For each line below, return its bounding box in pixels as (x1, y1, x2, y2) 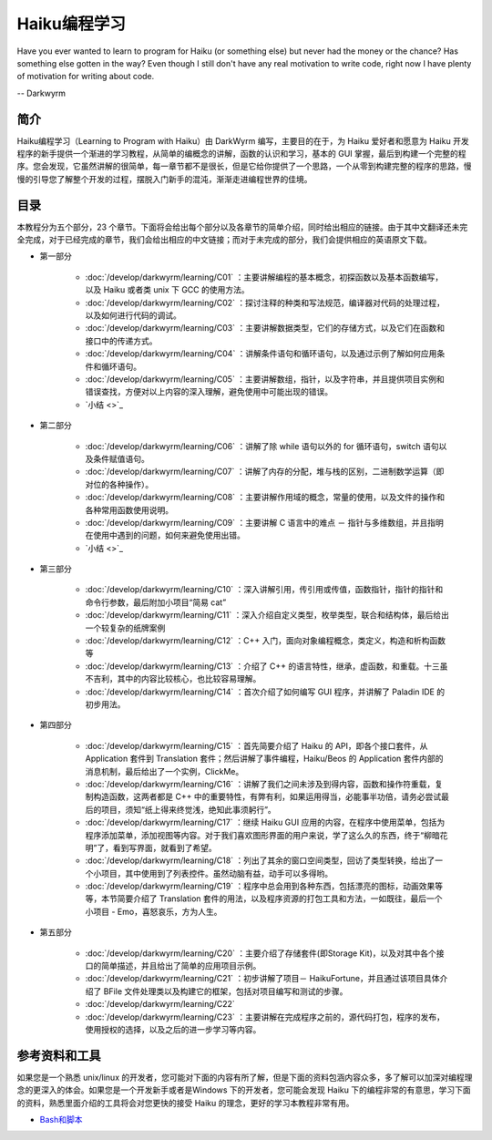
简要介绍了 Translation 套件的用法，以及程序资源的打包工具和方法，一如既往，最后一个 (117, 893, 443, 904)
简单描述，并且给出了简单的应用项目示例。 (100, 960, 261, 971)
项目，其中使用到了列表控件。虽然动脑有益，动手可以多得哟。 (100, 868, 333, 878)
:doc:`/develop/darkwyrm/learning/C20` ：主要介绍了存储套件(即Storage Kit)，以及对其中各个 (85, 948, 437, 959)
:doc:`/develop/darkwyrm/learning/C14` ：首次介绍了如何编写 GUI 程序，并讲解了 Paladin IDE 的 (85, 686, 446, 697)
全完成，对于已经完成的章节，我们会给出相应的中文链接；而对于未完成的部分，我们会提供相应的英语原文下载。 (16, 234, 432, 245)
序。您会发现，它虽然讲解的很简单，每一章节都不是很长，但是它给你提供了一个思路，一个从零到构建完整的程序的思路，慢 (16, 160, 472, 172)
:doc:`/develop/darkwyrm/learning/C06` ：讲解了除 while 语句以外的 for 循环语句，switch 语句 (85, 440, 439, 451)
